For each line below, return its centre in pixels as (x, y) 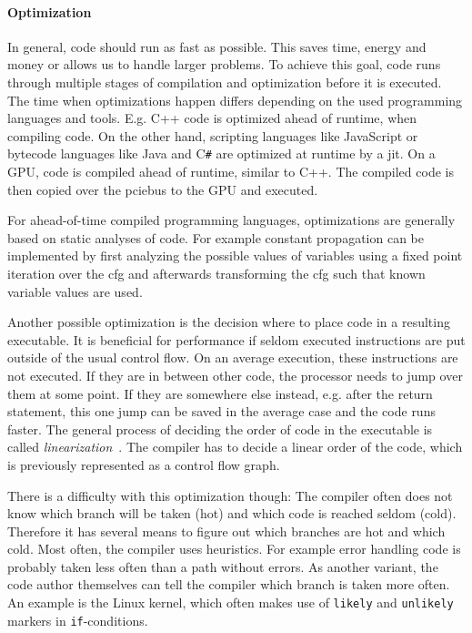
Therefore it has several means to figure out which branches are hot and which (226, 531)
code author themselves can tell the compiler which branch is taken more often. (229, 584)
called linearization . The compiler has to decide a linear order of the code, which (235, 447)
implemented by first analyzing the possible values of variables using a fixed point (235, 255)
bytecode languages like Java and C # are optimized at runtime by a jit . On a (221, 153)
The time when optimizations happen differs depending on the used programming (235, 100)
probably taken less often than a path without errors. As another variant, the (223, 566)
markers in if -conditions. (78, 620)
